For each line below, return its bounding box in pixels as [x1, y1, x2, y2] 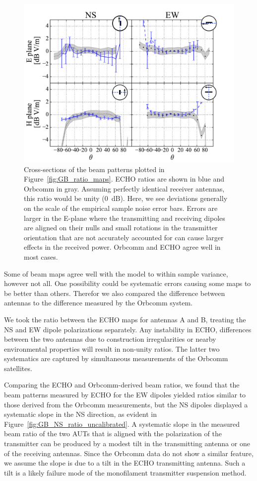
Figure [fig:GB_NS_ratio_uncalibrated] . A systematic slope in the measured [4, 418, 240, 429]
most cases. [24, 251, 58, 262]
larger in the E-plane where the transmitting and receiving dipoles [24, 212, 225, 223]
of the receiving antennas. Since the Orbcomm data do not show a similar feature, [4, 448, 254, 458]
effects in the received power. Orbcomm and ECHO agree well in [24, 242, 221, 252]
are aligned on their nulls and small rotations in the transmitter [24, 222, 218, 233]
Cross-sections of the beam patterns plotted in [24, 164, 165, 174]
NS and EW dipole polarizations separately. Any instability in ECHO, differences [4, 324, 252, 334]
